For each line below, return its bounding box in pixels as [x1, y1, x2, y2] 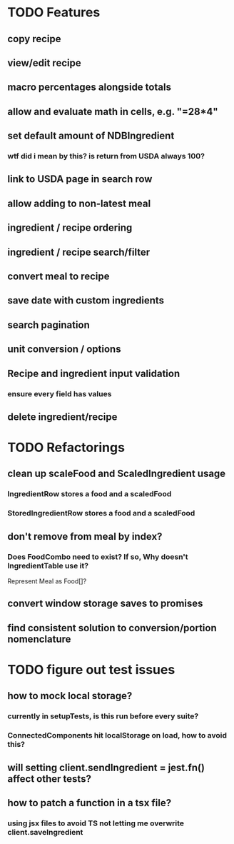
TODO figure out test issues [7, 661, 175, 678]
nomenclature [7, 633, 71, 645]
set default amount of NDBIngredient [7, 130, 175, 142]
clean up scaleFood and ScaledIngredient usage [7, 468, 226, 480]
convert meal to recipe [7, 271, 110, 283]
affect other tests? [7, 773, 91, 785]
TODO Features [7, 4, 101, 21]
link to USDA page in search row [7, 173, 153, 186]
